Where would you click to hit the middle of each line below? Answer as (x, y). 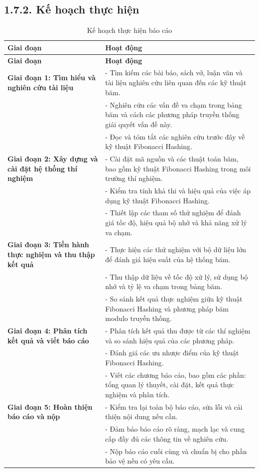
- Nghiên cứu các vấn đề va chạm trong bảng (174, 104)
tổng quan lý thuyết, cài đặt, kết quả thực (170, 385)
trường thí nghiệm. (134, 178)
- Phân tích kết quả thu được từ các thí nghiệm (178, 330)
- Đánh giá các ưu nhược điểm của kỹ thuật (172, 353)
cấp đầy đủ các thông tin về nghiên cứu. (167, 438)
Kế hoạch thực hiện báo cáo (129, 30)
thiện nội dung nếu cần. (141, 416)
